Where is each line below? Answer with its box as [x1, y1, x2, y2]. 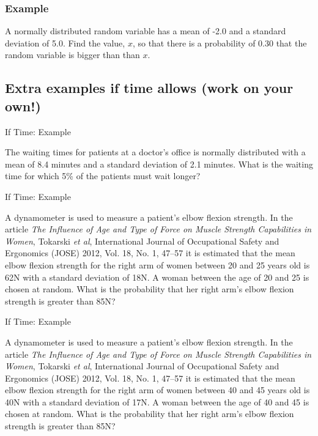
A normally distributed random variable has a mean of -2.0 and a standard [5, 24, 286, 37]
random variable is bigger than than [5, 48, 140, 61]
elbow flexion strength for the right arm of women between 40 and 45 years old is [5, 383, 310, 396]
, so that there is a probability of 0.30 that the [132, 36, 307, 49]
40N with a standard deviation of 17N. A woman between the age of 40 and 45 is [5, 395, 309, 408]
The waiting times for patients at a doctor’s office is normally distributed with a [5, 146, 306, 158]
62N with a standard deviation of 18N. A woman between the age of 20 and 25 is [5, 270, 309, 283]
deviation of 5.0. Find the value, [5, 36, 125, 49]
